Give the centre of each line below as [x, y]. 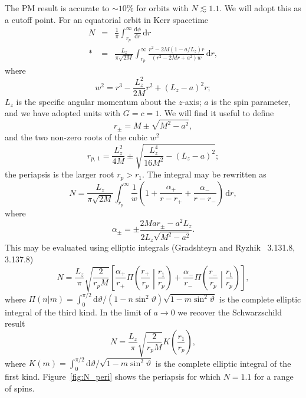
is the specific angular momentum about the [96, 101]
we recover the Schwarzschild [230, 312]
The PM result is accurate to [57, 8]
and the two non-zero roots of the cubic [76, 136]
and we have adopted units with [63, 113]
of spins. [20, 388]
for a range [274, 376]
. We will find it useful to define [217, 113]
